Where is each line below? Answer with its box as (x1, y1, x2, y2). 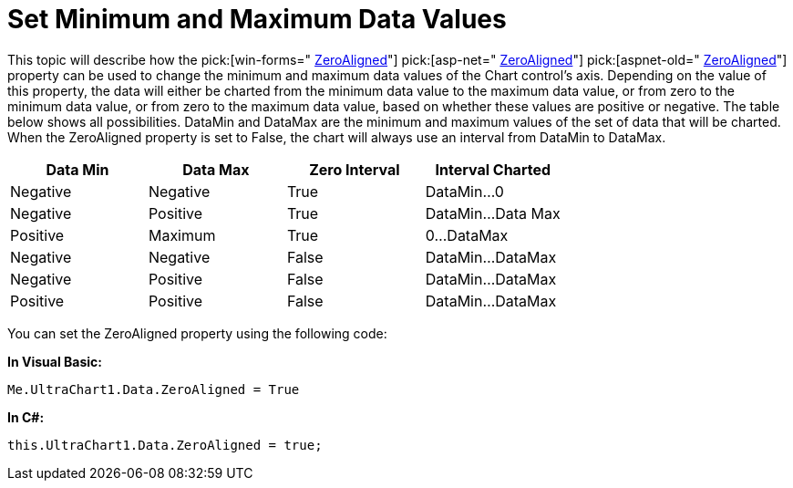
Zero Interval (309, 160, 400, 179)
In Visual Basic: (7, 353, 102, 369)
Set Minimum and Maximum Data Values (7, 4, 507, 35)
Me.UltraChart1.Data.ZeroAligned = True (7, 381, 300, 397)
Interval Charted (435, 160, 551, 179)
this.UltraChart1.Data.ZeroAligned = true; (7, 437, 323, 452)
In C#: (7, 409, 45, 425)
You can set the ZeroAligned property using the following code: (7, 325, 387, 341)
